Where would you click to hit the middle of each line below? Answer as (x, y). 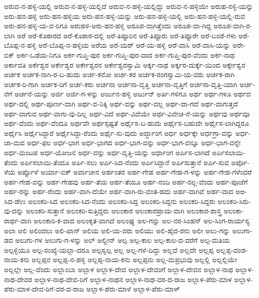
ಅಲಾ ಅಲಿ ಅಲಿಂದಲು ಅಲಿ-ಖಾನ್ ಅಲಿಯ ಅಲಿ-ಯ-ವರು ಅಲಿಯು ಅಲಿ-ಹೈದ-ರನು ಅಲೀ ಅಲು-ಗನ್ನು (117, 230)
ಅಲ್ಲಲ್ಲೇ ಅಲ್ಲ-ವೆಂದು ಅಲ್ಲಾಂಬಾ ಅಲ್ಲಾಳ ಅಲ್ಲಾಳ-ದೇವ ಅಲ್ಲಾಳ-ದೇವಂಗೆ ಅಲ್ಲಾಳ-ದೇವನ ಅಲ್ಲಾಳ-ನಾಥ (119, 269)
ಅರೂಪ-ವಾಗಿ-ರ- (233, 26)
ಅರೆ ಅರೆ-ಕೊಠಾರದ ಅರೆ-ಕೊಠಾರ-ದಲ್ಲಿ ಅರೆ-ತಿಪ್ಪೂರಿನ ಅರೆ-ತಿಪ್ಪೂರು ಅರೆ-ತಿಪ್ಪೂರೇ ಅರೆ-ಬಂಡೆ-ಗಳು (127, 35)
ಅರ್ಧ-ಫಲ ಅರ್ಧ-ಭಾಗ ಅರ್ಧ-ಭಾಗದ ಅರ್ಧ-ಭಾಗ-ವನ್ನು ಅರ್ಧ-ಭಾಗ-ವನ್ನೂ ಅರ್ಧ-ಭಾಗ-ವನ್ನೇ (134, 143)
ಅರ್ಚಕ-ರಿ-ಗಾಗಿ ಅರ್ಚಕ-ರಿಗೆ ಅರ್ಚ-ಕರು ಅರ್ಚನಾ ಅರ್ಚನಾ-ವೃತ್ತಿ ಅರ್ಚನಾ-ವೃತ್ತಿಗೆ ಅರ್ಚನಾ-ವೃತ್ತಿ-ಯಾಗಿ (121, 84)
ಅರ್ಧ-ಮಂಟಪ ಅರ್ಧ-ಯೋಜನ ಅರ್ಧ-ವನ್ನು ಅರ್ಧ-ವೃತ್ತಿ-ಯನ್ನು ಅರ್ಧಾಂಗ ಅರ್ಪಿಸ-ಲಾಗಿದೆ (107, 152)
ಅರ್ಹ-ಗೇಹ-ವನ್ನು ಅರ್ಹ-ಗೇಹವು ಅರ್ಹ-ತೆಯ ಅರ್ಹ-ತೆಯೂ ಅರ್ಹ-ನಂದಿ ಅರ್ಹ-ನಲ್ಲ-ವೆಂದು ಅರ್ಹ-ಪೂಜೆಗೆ (126, 181)
